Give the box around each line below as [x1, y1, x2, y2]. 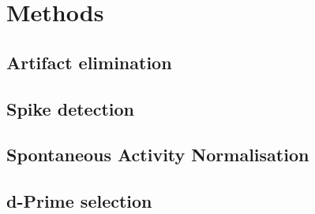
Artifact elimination [6, 50, 172, 74]
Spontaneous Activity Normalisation [6, 142, 309, 167]
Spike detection [6, 96, 134, 120]
